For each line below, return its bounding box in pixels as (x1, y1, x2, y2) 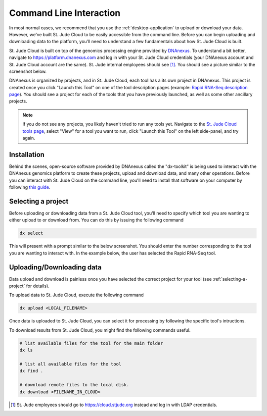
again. (22, 135, 36, 141)
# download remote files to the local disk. (19, 382, 130, 388)
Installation (9, 150, 44, 158)
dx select (19, 230, 44, 236)
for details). (26, 283, 49, 289)
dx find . (19, 368, 44, 374)
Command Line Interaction (9, 7, 121, 18)
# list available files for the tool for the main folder (19, 340, 163, 346)
